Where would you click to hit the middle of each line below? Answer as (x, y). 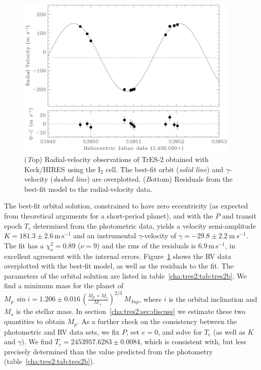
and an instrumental (105, 235)
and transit (239, 216)
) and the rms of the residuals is (146, 245)
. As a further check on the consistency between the (157, 321)
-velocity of (159, 235)
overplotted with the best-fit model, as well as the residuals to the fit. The (119, 266)
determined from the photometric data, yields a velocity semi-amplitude (144, 225)
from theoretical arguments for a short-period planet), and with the (109, 216)
